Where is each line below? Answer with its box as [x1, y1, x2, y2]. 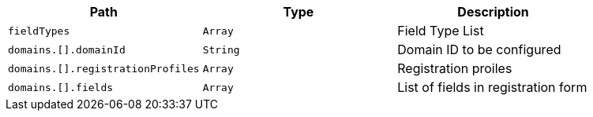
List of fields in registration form [397, 79, 587, 95]
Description [457, 4, 529, 20]
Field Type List [397, 23, 484, 38]
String [202, 43, 240, 56]
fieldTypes [8, 24, 70, 37]
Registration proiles [397, 60, 512, 76]
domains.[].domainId [8, 43, 126, 56]
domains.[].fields [8, 81, 114, 93]
